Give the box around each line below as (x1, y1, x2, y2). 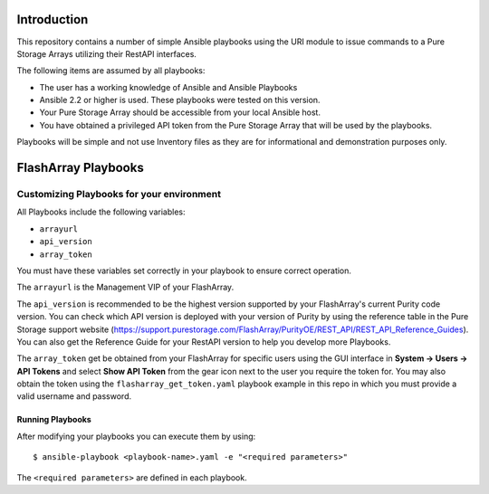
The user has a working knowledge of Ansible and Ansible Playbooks (39, 81, 298, 92)
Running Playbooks (16, 414, 92, 425)
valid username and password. (16, 391, 132, 402)
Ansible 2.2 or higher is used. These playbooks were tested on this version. (39, 95, 321, 106)
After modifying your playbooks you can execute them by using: (16, 431, 256, 442)
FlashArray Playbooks (16, 160, 144, 176)
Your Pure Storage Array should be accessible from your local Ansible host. (39, 107, 321, 118)
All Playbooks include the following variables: (16, 206, 186, 217)
